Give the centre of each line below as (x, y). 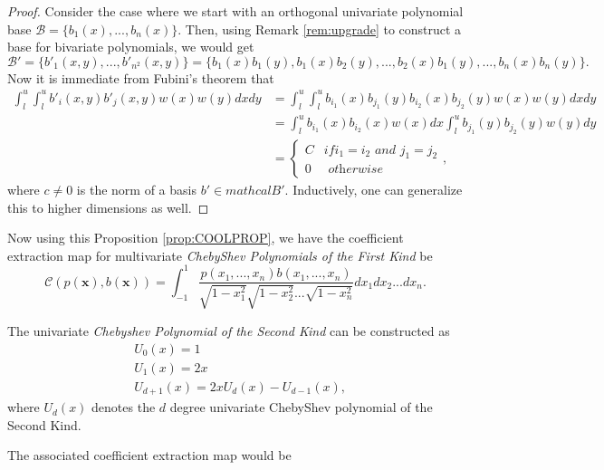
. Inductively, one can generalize (374, 190)
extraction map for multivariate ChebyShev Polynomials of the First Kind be (220, 255)
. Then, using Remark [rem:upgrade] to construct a (320, 29)
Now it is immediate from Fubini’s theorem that (141, 77)
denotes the (124, 407)
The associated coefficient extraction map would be (149, 455)
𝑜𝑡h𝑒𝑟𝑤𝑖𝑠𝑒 (355, 170)
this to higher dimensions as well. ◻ (108, 207)
